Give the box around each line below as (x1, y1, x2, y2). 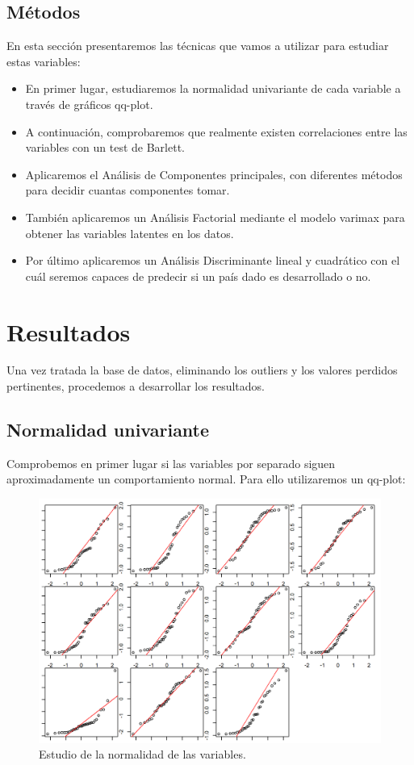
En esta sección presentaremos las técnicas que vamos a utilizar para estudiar (6, 37, 389, 54)
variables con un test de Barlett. (25, 139, 185, 156)
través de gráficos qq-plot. (25, 95, 153, 112)
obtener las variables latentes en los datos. (25, 224, 234, 241)
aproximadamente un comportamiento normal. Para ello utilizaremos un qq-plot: (6, 470, 406, 487)
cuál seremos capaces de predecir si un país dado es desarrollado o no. (25, 267, 371, 284)
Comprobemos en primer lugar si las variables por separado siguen (6, 454, 336, 471)
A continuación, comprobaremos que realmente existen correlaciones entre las (25, 123, 408, 140)
